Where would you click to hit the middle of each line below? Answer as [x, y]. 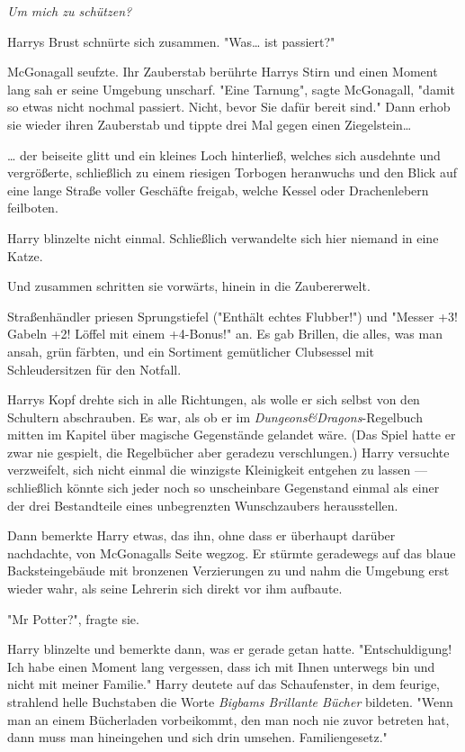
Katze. [25, 255]
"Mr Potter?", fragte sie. [73, 618]
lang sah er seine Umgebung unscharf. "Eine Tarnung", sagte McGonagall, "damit [231, 89]
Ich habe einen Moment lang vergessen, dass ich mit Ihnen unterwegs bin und [221, 666]
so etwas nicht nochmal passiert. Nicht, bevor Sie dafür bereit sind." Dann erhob [229, 107]
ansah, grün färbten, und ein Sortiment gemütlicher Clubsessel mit [191, 351]
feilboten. [33, 208]
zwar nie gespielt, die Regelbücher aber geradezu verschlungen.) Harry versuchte [228, 452]
